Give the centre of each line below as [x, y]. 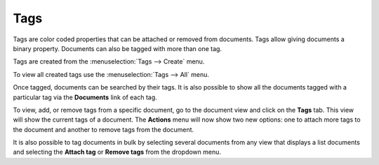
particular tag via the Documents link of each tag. [85, 97]
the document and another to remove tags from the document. [104, 129]
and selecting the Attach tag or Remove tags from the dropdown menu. [117, 152]
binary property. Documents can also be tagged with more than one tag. [118, 48]
